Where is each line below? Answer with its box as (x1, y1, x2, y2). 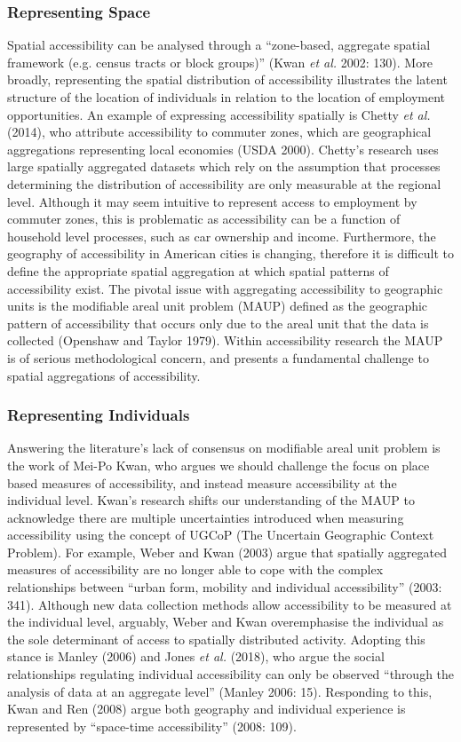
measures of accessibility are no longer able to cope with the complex (7, 560, 384, 579)
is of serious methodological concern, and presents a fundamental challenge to (7, 348, 429, 367)
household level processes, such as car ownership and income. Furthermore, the (7, 226, 436, 245)
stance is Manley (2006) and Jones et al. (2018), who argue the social (7, 647, 385, 666)
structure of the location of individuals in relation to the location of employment (7, 88, 446, 106)
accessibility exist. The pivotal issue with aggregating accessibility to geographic (7, 279, 443, 297)
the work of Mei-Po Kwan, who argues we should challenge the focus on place (7, 455, 430, 474)
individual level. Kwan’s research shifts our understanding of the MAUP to (7, 491, 415, 509)
